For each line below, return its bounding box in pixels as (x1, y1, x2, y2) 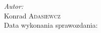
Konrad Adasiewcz (4, 10, 61, 20)
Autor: (4, 1, 24, 11)
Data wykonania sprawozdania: (4, 20, 98, 30)
